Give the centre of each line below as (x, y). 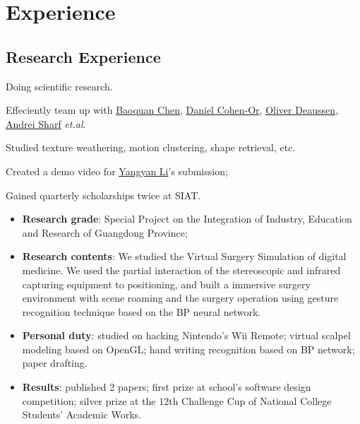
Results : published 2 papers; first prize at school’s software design (167, 387)
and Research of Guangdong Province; (105, 232)
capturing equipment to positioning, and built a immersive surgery (166, 284)
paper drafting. (55, 363)
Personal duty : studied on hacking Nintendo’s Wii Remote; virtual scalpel (186, 335)
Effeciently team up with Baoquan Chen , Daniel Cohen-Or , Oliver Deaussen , (172, 110)
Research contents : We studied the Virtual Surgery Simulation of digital (184, 256)
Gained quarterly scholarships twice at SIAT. (103, 195)
